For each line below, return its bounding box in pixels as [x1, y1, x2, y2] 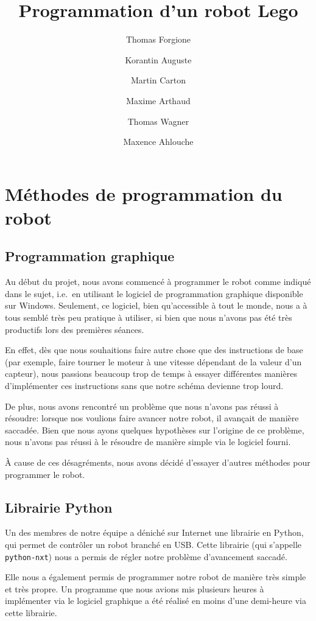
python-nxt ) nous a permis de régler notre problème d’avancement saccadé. [5, 550, 287, 563]
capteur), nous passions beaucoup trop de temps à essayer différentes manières [5, 367, 297, 380]
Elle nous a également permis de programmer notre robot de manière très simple [5, 570, 306, 583]
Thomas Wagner [127, 114, 189, 127]
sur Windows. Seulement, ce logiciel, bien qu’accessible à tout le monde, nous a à [5, 299, 307, 312]
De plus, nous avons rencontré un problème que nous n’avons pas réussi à [5, 399, 279, 412]
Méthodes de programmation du [5, 181, 283, 206]
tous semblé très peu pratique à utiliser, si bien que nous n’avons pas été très [5, 311, 292, 324]
